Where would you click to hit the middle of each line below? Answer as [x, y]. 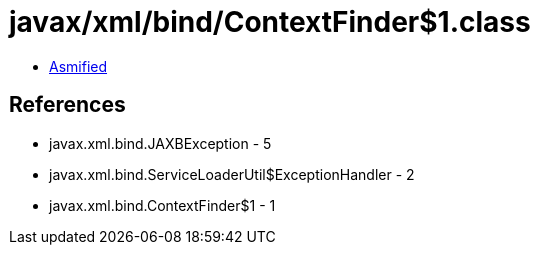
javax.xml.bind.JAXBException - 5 [160, 143]
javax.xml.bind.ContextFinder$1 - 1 [162, 205]
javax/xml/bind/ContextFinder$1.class [270, 22]
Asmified [78, 66]
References [67, 105]
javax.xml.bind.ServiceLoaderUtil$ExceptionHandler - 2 [232, 174]
